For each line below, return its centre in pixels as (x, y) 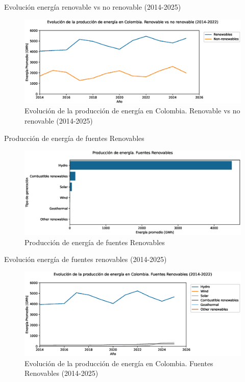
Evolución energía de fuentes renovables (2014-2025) (85, 259)
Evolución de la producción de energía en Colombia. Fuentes (119, 363)
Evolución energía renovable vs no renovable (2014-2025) (93, 7)
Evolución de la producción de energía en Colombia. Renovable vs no (132, 111)
